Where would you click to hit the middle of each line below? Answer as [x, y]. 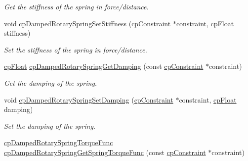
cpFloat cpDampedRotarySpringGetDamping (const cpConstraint [104, 66]
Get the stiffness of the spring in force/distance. [76, 6]
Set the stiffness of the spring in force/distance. [76, 49]
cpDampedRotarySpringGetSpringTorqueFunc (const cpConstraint [105, 152]
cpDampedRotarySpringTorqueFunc [59, 142]
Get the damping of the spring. [51, 82]
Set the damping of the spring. [50, 126]
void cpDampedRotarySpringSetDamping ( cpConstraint [89, 99]
